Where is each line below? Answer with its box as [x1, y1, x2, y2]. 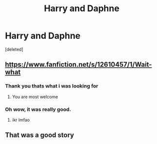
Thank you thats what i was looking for [5, 83, 99, 90]
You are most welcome [12, 93, 58, 100]
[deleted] [5, 46, 23, 52]
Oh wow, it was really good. [5, 106, 71, 112]
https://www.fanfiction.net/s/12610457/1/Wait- [5, 60, 152, 69]
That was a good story [5, 131, 74, 139]
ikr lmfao [12, 117, 30, 123]
